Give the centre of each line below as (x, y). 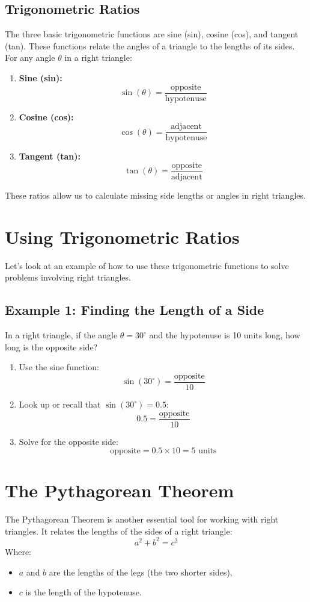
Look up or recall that (60, 404)
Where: (18, 551)
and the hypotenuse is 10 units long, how (225, 335)
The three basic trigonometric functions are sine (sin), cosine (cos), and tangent (152, 34)
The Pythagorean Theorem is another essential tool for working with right (142, 519)
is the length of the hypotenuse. (84, 592)
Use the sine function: (59, 367)
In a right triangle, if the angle (61, 335)
